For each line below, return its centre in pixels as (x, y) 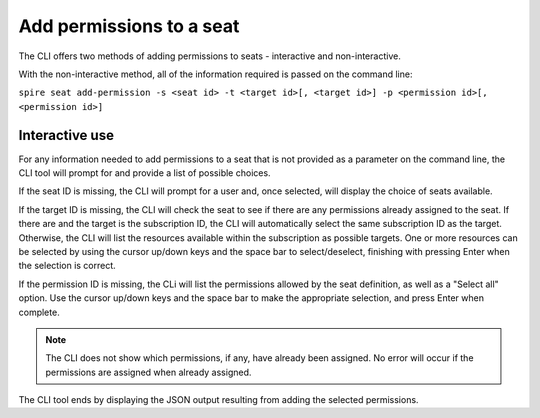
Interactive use (66, 135)
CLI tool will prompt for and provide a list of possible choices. (144, 173)
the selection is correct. (67, 266)
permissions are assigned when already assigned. (148, 372)
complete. (39, 312)
